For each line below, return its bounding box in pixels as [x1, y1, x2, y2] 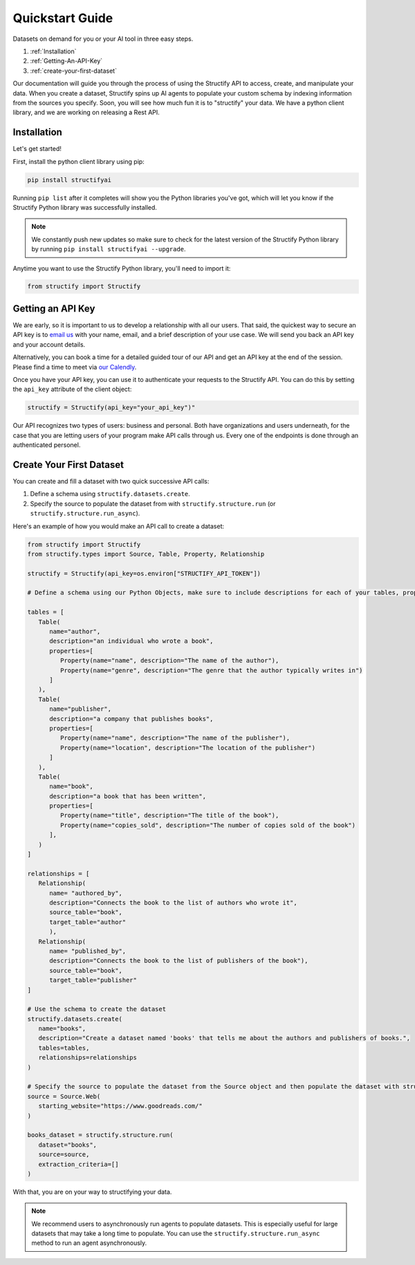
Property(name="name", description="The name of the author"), [59, 657, 279, 664]
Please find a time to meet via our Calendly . [12, 363, 137, 371]
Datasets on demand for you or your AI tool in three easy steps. [12, 35, 194, 43]
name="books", [38, 1025, 86, 1032]
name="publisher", [49, 705, 112, 713]
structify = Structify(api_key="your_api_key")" [27, 403, 196, 412]
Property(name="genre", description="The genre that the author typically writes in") [59, 666, 363, 674]
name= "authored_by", [49, 889, 122, 897]
